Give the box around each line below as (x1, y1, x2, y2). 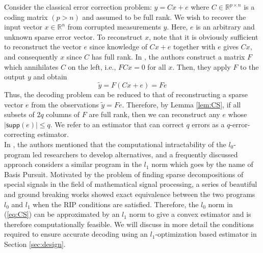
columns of (46, 109, 80, 120)
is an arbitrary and (196, 21, 255, 32)
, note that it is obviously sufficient (149, 31, 258, 42)
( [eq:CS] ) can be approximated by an (4, 209, 120, 219)
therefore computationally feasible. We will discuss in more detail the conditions (4, 218, 254, 229)
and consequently (4, 51, 58, 62)
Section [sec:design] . (4, 238, 66, 249)
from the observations (31, 99, 99, 109)
